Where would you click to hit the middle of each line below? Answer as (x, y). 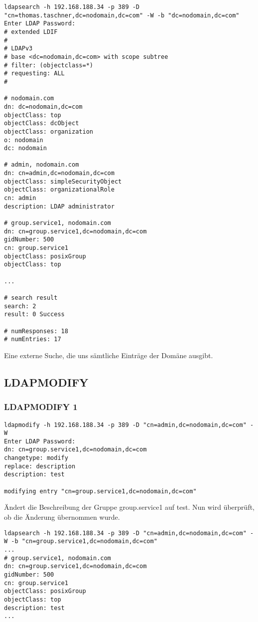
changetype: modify (36, 458)
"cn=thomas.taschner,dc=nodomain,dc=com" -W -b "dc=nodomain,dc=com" (122, 15)
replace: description (40, 466)
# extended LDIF (31, 32)
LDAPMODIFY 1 (41, 407)
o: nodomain (24, 140)
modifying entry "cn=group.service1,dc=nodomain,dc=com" (100, 491)
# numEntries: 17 (33, 339)
